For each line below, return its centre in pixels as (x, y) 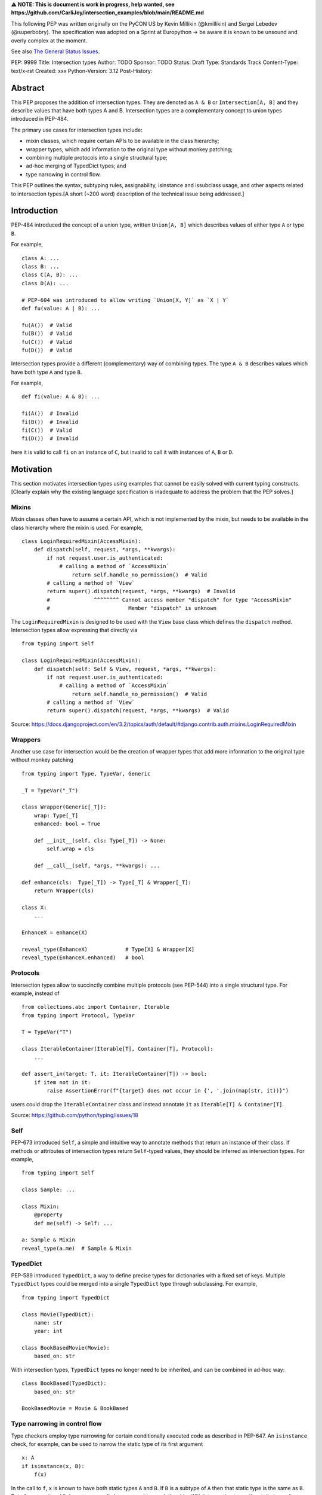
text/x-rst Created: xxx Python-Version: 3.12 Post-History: (82, 71)
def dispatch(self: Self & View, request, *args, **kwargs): (125, 669)
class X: (34, 908)
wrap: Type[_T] (56, 815)
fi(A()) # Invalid (50, 414)
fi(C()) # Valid (47, 430)
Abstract (28, 88)
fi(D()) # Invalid (50, 439)
